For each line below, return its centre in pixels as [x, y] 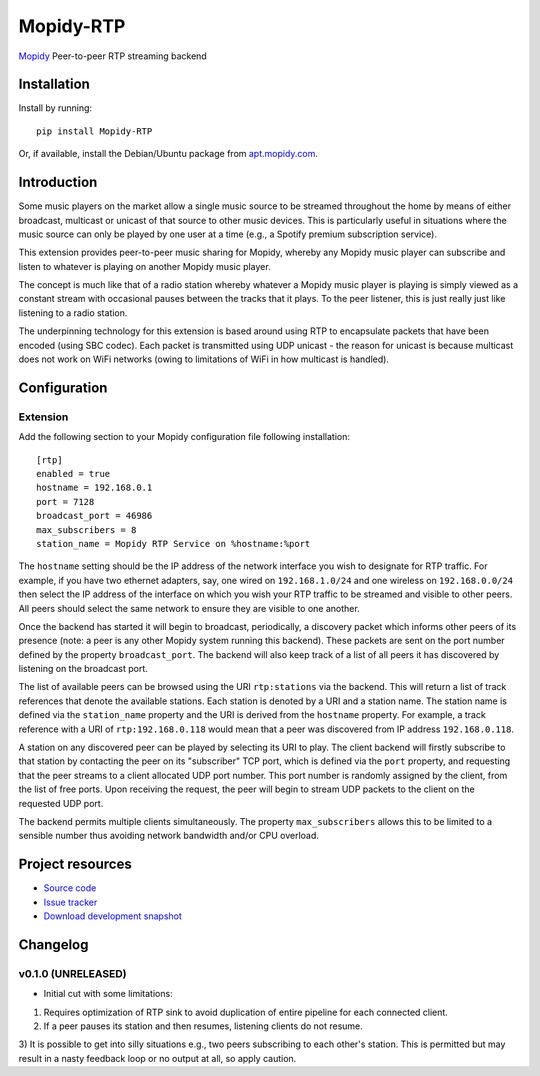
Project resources [75, 864]
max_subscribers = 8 [86, 529]
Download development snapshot [112, 916]
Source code [70, 888]
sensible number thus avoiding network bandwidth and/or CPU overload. [169, 836]
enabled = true [73, 473]
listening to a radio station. [73, 312]
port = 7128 [65, 501]
